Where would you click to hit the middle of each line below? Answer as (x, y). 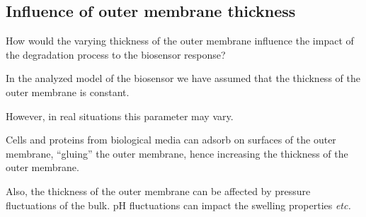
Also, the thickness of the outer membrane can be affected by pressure (158, 190)
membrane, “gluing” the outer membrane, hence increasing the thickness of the (177, 153)
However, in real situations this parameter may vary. (120, 116)
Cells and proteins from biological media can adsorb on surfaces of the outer (171, 140)
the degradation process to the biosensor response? (116, 54)
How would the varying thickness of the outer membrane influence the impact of (180, 41)
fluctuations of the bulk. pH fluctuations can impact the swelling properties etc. (178, 205)
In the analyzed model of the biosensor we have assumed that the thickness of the (183, 78)
